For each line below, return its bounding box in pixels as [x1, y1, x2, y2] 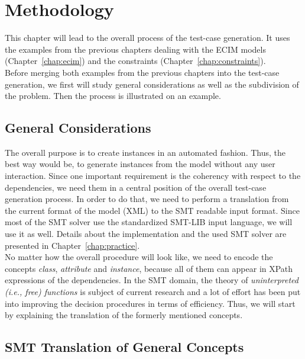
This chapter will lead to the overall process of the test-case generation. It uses [5, 31, 290, 44]
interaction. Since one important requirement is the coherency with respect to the [5, 169, 301, 182]
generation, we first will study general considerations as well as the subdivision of [5, 78, 299, 90]
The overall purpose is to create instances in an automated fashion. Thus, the [5, 146, 286, 158]
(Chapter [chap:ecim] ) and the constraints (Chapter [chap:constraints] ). [5, 55, 266, 67]
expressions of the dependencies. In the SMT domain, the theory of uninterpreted [5, 274, 298, 286]
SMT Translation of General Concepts [5, 338, 244, 356]
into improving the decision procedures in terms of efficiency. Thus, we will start [5, 297, 296, 309]
